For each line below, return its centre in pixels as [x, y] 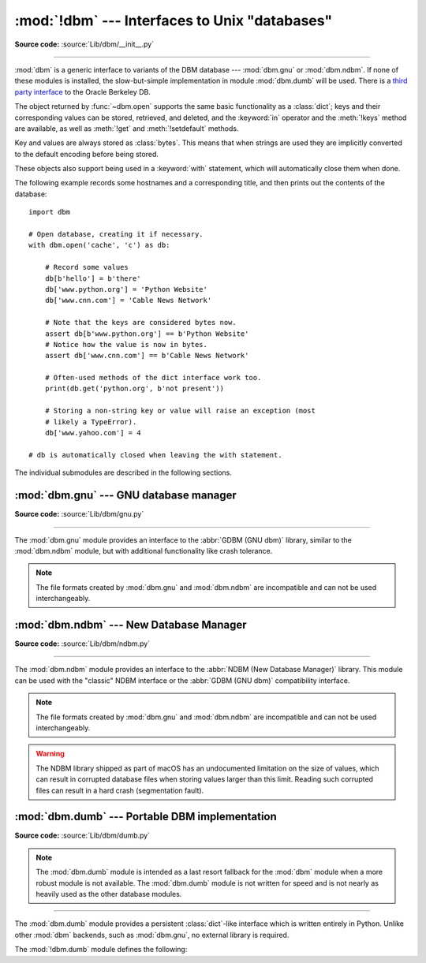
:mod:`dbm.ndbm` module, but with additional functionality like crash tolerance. [144, 551]
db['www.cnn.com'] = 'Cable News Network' [128, 300]
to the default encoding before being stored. [87, 154]
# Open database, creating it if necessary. [116, 234]
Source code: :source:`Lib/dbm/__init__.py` [84, 44]
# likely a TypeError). [91, 422]
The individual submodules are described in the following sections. [123, 472]
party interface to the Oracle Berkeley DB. [83, 91]
